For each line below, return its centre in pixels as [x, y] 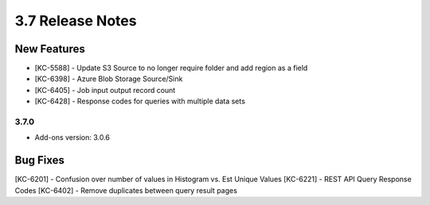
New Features [50, 49]
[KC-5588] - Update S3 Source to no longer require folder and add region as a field [171, 68]
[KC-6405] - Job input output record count [105, 90]
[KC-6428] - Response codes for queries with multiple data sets [140, 101]
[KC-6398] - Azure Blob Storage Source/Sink [109, 79]
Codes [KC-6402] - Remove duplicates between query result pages [126, 190]
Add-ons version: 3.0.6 [72, 137]
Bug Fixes [40, 160]
